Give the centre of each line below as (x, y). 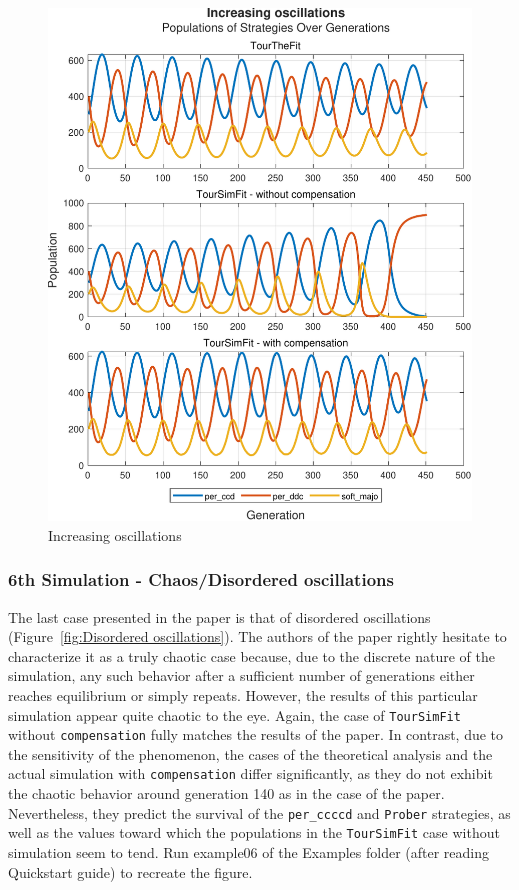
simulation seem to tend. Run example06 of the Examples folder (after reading (249, 852)
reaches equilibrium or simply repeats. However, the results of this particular (243, 694)
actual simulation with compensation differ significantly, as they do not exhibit (250, 773)
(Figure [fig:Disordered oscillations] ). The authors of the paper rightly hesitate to (257, 636)
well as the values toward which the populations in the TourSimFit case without (254, 832)
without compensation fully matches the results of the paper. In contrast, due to (256, 734)
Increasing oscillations (115, 534)
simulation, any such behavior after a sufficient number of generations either (241, 675)
